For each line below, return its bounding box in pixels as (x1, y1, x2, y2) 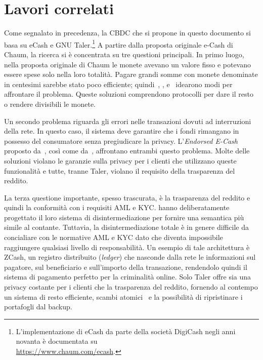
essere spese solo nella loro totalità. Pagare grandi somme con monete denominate (4, 69, 258, 79)
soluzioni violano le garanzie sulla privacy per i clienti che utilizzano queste (4, 155, 237, 166)
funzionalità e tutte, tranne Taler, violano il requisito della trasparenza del (4, 165, 235, 176)
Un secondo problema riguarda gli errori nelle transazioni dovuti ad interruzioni (4, 115, 251, 126)
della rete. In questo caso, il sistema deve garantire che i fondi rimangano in (4, 126, 239, 136)
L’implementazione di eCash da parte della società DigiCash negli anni (16, 326, 236, 336)
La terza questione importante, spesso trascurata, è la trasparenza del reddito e (4, 192, 250, 203)
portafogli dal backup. (4, 301, 72, 312)
